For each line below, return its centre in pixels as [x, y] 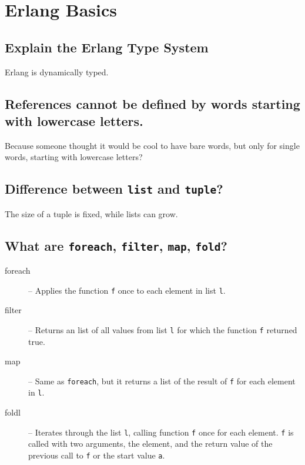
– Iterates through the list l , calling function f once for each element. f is [161, 432]
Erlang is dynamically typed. [57, 72]
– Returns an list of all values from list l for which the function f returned [163, 329]
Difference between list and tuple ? [114, 189]
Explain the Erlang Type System [107, 47]
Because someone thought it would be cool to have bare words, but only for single [152, 145]
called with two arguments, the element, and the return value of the [150, 444]
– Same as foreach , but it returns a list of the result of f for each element [162, 381]
